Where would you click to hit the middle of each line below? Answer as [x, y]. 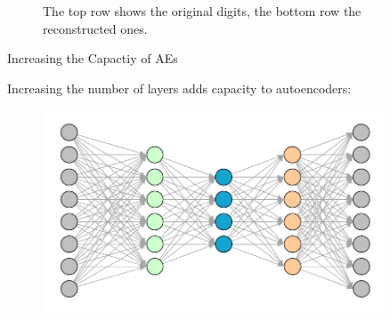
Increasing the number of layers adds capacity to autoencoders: [179, 88]
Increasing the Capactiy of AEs [93, 58]
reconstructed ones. [95, 28]
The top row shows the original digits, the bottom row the [202, 11]
